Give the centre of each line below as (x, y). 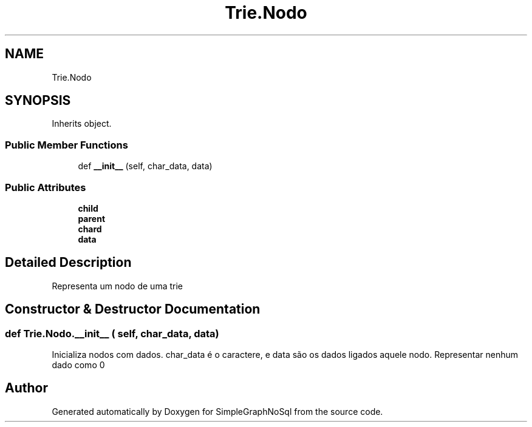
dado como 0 (78, 365)
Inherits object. (82, 124)
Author (26, 388)
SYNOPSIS (38, 101)
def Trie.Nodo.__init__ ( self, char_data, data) (112, 333)
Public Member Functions (66, 145)
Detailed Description (68, 263)
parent (92, 218)
